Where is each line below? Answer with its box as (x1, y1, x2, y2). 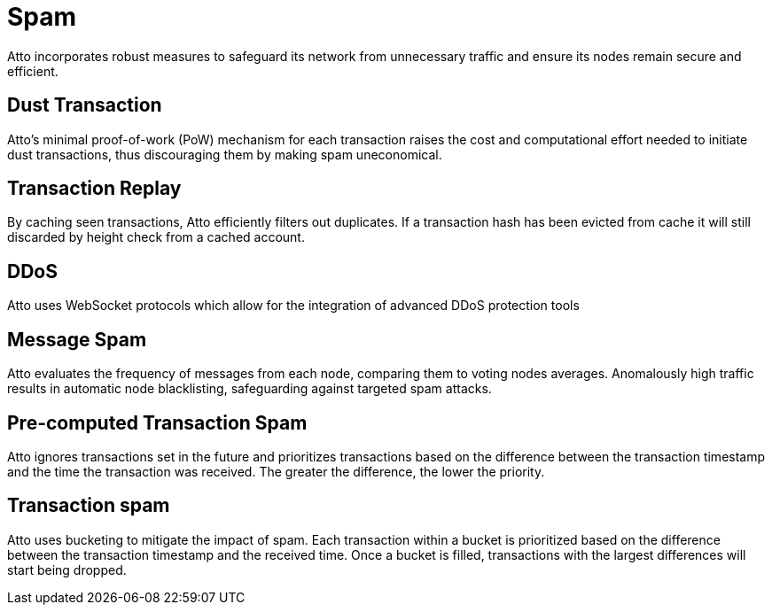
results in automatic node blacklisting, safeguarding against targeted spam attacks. (7, 381, 492, 397)
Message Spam (7, 328, 147, 351)
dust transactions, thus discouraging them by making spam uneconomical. (7, 146, 442, 162)
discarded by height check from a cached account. (7, 229, 305, 245)
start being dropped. (7, 562, 127, 577)
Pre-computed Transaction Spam (7, 411, 308, 434)
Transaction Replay (7, 177, 182, 200)
